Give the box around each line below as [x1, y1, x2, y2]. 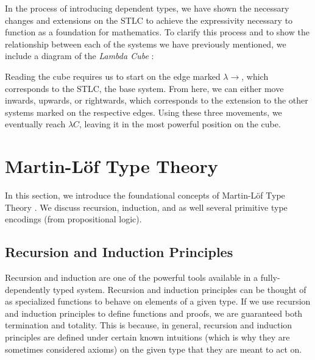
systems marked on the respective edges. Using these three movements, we [5, 105, 282, 118]
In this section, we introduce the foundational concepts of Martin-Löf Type [5, 189, 285, 202]
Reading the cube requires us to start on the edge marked [5, 69, 221, 82]
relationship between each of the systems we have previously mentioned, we [5, 37, 286, 50]
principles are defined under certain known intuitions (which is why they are [5, 331, 290, 344]
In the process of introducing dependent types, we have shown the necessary [5, 2, 289, 14]
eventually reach [5, 118, 66, 130]
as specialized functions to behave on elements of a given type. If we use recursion [5, 295, 311, 308]
